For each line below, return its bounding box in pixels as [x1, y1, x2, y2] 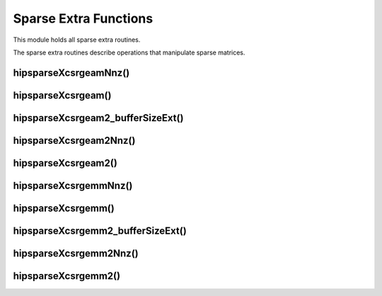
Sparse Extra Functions [13, 11, 154, 26]
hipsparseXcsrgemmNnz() [13, 179, 133, 191]
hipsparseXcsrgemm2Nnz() [13, 247, 139, 259]
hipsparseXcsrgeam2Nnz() [13, 135, 136, 147]
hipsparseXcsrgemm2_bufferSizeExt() [13, 224, 187, 237]
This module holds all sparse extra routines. [13, 35, 141, 44]
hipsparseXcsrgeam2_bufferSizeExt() [13, 112, 184, 124]
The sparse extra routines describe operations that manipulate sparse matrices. [13, 48, 245, 57]
